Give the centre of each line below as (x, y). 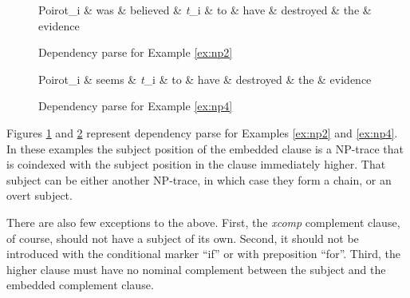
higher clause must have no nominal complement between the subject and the (196, 269)
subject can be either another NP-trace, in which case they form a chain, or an (199, 179)
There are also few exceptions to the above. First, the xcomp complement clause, (203, 222)
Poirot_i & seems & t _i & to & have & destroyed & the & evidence (205, 79)
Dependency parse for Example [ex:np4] (136, 106)
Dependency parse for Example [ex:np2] (136, 52)
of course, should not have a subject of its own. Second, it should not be (183, 238)
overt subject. (39, 195)
